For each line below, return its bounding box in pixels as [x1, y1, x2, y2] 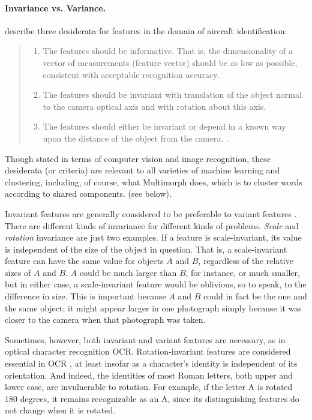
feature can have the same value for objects [5, 254, 164, 267]
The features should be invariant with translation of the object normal [43, 88, 302, 101]
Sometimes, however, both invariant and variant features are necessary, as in [5, 333, 286, 346]
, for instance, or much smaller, [185, 266, 300, 278]
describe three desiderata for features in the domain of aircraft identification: [5, 24, 287, 37]
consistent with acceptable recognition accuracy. [43, 68, 220, 80]
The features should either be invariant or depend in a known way [43, 120, 286, 133]
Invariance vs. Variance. [5, 1, 106, 14]
